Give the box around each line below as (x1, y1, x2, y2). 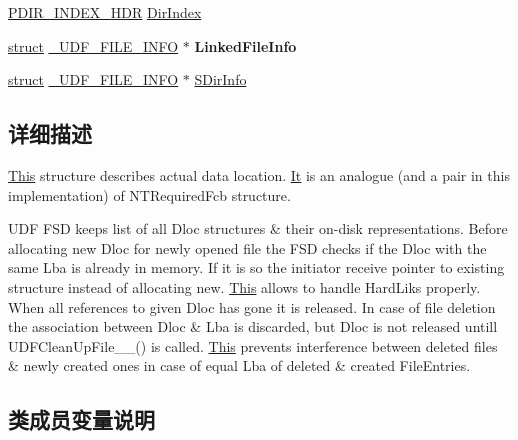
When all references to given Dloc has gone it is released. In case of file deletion (8, 296, 496, 317)
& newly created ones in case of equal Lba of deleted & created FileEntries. (8, 355, 471, 376)
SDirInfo (194, 69, 247, 90)
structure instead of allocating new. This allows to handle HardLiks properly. (8, 276, 481, 297)
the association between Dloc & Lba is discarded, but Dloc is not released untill (8, 316, 498, 337)
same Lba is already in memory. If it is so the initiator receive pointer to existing (8, 257, 505, 278)
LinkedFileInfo (194, 35, 297, 56)
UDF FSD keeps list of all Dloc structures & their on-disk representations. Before (8, 218, 508, 239)
